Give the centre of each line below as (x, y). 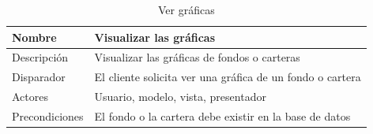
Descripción (40, 57)
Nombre (34, 37)
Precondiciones (48, 115)
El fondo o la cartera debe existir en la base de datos (222, 115)
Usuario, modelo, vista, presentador (180, 97)
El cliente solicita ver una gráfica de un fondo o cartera (228, 77)
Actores (30, 97)
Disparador (39, 77)
